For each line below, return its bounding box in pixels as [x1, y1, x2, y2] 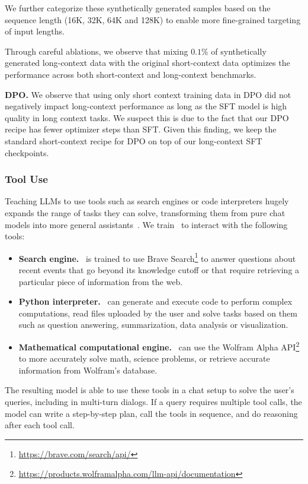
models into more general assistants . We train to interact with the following [5, 218, 288, 230]
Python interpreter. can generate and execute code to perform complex [18, 295, 293, 308]
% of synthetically [201, 45, 267, 57]
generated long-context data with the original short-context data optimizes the [5, 56, 290, 69]
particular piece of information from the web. [18, 275, 183, 287]
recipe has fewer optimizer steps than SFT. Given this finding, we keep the [5, 123, 277, 135]
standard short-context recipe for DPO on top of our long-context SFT [5, 134, 262, 147]
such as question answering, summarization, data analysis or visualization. [18, 318, 288, 331]
